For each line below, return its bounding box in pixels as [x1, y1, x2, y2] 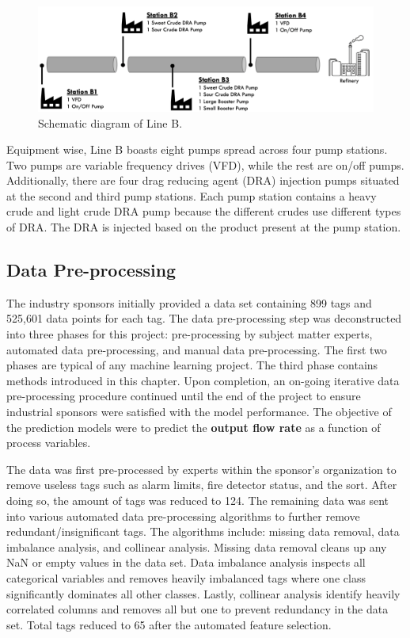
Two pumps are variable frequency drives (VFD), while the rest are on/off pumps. [6, 156, 404, 173]
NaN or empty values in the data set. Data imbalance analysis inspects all [6, 554, 366, 571]
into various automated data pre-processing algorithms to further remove [6, 507, 360, 524]
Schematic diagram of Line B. [38, 114, 183, 131]
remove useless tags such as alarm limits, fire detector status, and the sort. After [6, 476, 397, 493]
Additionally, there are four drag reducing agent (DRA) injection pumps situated [6, 172, 400, 189]
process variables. [6, 434, 91, 451]
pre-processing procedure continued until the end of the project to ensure [6, 388, 361, 404]
